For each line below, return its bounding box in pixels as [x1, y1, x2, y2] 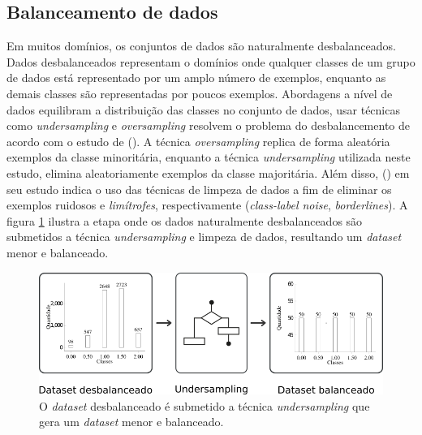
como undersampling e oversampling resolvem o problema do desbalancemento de [6, 117, 410, 134]
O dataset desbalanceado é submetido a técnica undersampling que [39, 397, 370, 414]
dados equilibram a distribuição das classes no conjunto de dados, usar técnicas [6, 101, 400, 118]
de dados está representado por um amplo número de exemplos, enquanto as [6, 69, 386, 86]
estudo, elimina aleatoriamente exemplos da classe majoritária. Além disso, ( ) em [6, 164, 410, 181]
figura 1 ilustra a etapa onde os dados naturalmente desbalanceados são [6, 212, 363, 229]
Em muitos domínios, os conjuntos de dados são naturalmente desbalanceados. [6, 37, 396, 54]
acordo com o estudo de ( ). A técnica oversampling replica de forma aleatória [6, 132, 390, 149]
